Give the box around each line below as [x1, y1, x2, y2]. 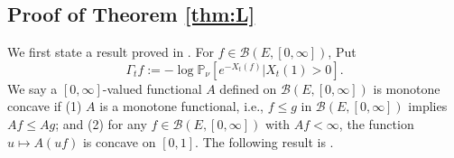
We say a [7, 79, 58, 98]
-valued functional [102, 79, 202, 98]
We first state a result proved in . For [7, 42, 214, 61]
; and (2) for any [55, 114, 147, 133]
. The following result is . [195, 132, 334, 151]
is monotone [373, 79, 440, 98]
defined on [219, 79, 277, 98]
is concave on [82, 132, 156, 151]
